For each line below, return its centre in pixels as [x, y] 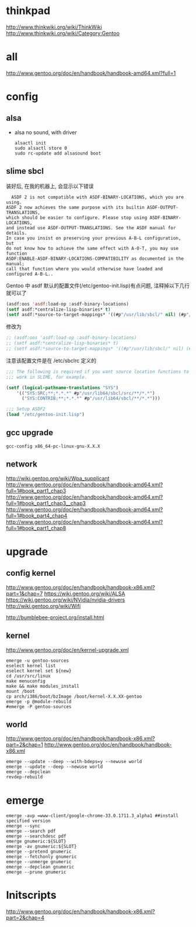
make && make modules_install [43, 686]
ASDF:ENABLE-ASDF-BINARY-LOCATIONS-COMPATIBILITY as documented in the [95, 259]
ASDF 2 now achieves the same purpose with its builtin [75, 207]
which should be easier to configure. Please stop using [77, 218]
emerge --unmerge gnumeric [39, 862]
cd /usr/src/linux [28, 676]
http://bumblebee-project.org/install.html [55, 617]
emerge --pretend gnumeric [39, 852]
